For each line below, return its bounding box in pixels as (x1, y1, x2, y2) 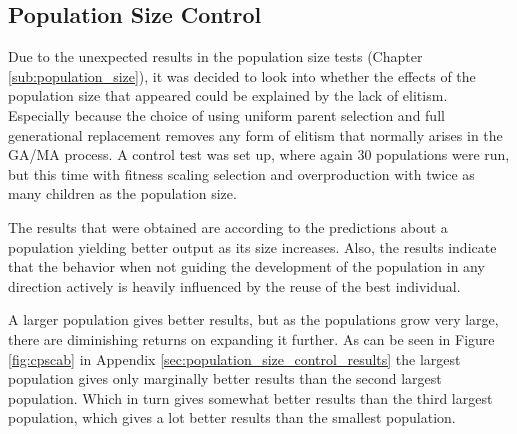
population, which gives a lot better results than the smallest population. (8, 407, 456, 428)
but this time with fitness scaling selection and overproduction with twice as (8, 163, 475, 184)
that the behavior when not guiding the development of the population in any (8, 256, 485, 277)
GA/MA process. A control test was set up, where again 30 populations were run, (8, 144, 510, 165)
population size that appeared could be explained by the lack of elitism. (8, 85, 448, 106)
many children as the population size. (8, 183, 237, 204)
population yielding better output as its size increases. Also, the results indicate (8, 236, 497, 257)
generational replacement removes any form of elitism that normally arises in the (8, 124, 503, 145)
